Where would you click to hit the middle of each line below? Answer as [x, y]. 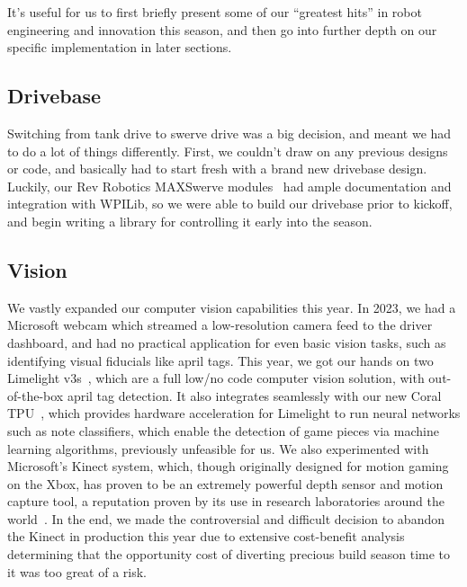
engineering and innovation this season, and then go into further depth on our [222, 29]
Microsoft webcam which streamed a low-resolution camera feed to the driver [220, 325]
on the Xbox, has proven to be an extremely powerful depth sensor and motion [225, 483]
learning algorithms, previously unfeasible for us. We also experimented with [218, 448]
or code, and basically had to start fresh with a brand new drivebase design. [217, 169]
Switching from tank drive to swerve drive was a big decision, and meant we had [229, 133]
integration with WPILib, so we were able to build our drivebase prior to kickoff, [230, 204]
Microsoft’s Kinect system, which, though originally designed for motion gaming [228, 466]
